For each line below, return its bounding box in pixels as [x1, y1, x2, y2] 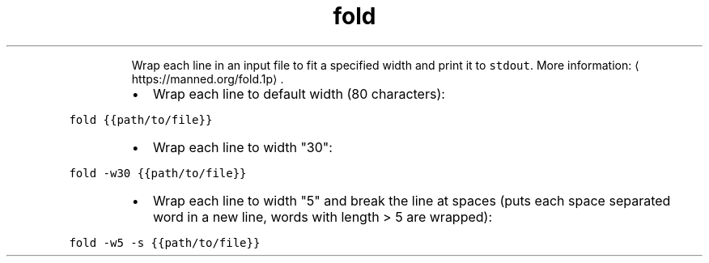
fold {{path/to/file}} [69, 112, 213, 126]
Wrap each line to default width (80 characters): [152, 85, 445, 102]
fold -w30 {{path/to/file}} [69, 166, 247, 180]
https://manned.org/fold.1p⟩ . [131, 71, 284, 86]
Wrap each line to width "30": [152, 138, 333, 155]
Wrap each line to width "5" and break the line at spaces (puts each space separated [152, 192, 671, 209]
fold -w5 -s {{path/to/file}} [69, 235, 261, 249]
